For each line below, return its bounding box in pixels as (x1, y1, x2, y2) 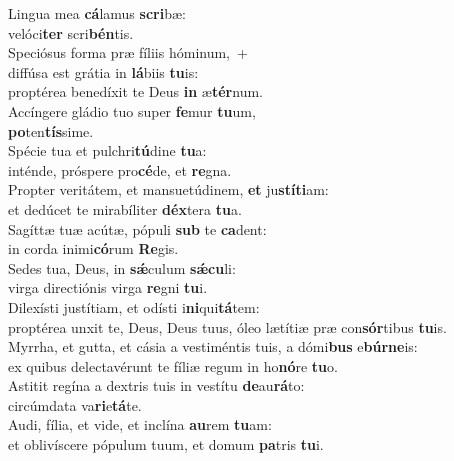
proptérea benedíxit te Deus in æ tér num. (8, 81, 263, 102)
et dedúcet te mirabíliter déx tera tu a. (8, 198, 242, 219)
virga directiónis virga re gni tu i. (8, 277, 208, 298)
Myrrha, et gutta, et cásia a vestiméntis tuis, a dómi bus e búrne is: (8, 336, 418, 357)
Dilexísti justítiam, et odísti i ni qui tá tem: (8, 296, 260, 317)
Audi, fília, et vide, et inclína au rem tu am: (8, 414, 272, 435)
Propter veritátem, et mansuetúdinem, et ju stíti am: (8, 179, 329, 200)
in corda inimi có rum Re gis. (8, 238, 179, 259)
